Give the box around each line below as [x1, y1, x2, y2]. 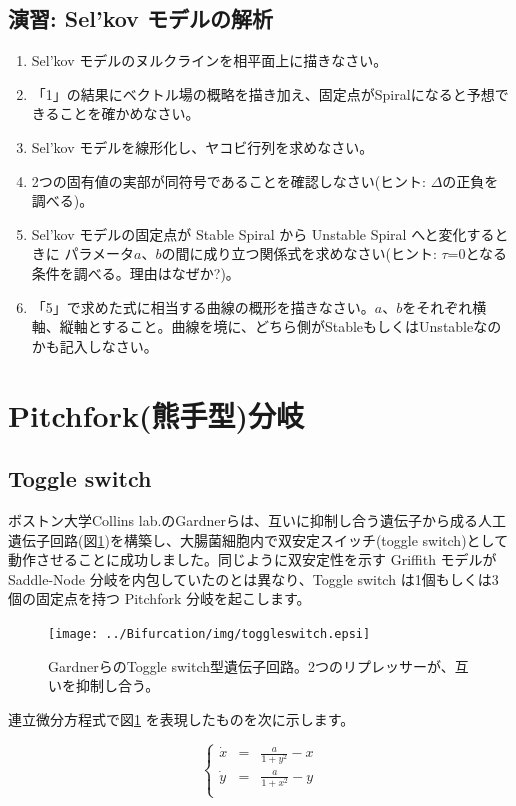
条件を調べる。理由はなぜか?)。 [31, 262, 240, 283]
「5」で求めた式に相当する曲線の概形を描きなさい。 [31, 296, 375, 317]
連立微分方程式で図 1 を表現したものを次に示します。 [8, 708, 355, 729]
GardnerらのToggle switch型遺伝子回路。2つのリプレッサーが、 [48, 655, 455, 676]
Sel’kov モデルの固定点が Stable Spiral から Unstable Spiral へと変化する [31, 223, 495, 244]
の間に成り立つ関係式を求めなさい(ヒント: [161, 243, 437, 264]
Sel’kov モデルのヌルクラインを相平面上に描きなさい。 [31, 50, 388, 71]
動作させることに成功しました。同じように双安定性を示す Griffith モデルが [8, 549, 497, 570]
